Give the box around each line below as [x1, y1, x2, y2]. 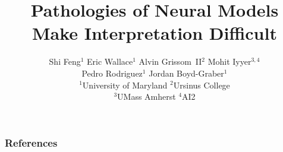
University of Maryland [82, 78, 168, 91]
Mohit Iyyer [207, 55, 251, 68]
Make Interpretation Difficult [32, 21, 277, 45]
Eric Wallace [87, 55, 133, 68]
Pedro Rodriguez [81, 66, 143, 79]
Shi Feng [49, 55, 81, 68]
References [5, 135, 58, 150]
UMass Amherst [117, 90, 176, 103]
